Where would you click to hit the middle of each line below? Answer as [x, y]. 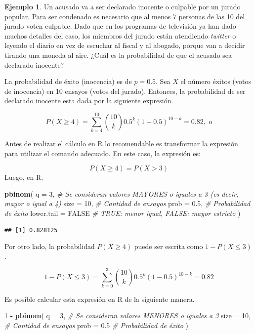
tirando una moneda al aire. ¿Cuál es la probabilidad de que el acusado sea [118, 55]
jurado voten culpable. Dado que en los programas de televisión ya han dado [120, 26]
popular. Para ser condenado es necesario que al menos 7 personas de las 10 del [125, 16]
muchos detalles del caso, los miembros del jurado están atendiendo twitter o [120, 35]
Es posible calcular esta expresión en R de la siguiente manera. [100, 299]
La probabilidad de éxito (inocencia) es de [68, 81]
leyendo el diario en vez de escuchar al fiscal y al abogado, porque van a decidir [125, 45]
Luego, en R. [24, 177]
